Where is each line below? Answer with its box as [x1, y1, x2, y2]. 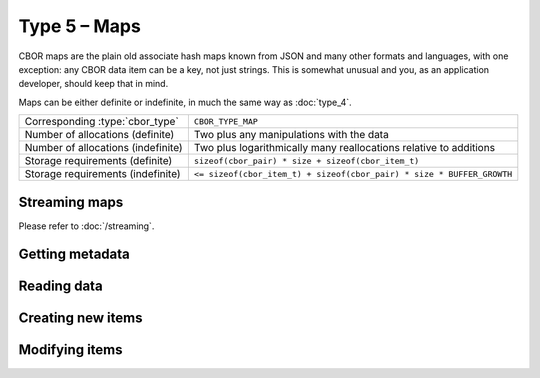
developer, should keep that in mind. [18, 78, 169, 90]
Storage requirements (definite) [24, 154, 173, 168]
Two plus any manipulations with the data [193, 128, 389, 142]
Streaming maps [18, 193, 124, 210]
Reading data [18, 278, 104, 295]
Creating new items [18, 310, 143, 327]
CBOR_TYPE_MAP [193, 116, 259, 127]
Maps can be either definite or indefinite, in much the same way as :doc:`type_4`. [18, 96, 352, 108]
